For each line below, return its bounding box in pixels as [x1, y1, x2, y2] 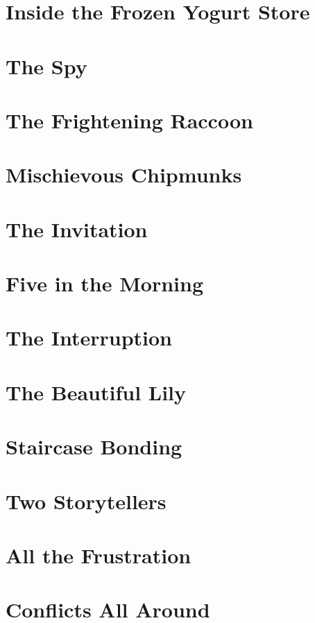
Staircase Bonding [6, 432, 182, 461]
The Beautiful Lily [6, 377, 187, 406]
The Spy [6, 51, 87, 80]
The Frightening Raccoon [6, 105, 253, 134]
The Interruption [6, 323, 173, 352]
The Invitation [6, 214, 148, 243]
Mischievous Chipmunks [6, 160, 242, 189]
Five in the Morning [6, 269, 203, 298]
